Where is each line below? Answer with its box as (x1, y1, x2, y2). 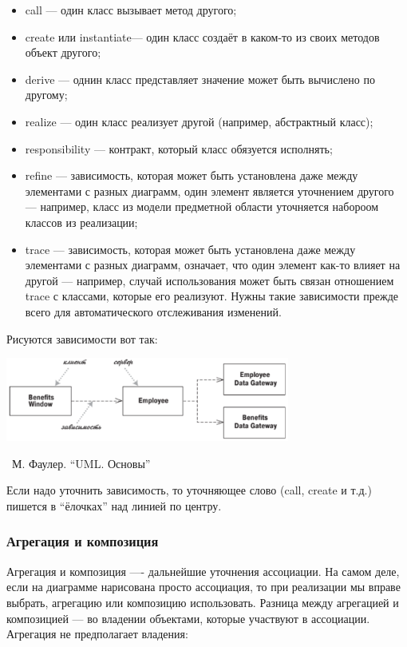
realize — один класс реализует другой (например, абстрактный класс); (25, 113, 373, 129)
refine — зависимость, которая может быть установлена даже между (25, 167, 358, 184)
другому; (25, 86, 68, 103)
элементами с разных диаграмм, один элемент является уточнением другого (25, 182, 394, 199)
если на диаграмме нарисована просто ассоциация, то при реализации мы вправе (6, 578, 401, 595)
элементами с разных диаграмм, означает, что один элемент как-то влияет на (25, 256, 401, 273)
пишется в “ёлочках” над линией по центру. (6, 497, 222, 514)
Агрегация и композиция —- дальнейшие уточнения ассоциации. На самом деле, (6, 562, 400, 579)
